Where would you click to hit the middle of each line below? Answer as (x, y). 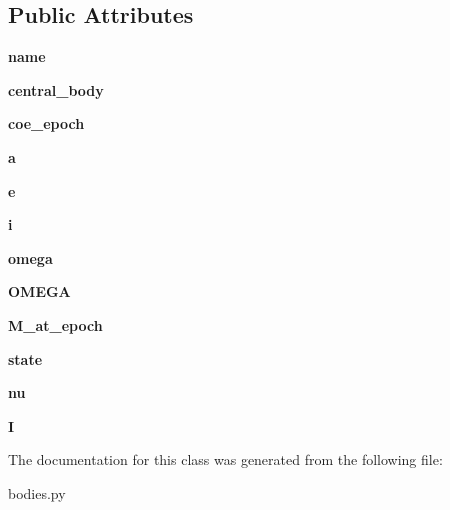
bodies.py (37, 492)
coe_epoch (46, 123)
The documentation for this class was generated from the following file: (225, 459)
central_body (56, 89)
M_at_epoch (55, 324)
